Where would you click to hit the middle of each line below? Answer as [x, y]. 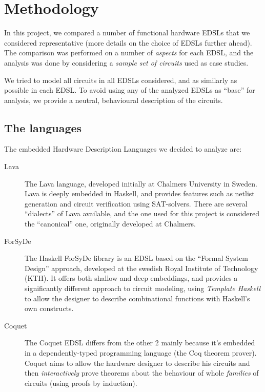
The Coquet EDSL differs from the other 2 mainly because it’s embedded [140, 343]
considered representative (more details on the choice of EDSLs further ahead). [128, 42]
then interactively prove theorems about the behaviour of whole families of [142, 373]
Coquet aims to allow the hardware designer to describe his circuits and [137, 363]
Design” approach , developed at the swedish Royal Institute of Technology [141, 268]
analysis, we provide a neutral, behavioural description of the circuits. [114, 100]
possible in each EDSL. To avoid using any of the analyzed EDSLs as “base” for [130, 90]
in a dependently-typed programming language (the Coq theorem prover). [141, 352]
